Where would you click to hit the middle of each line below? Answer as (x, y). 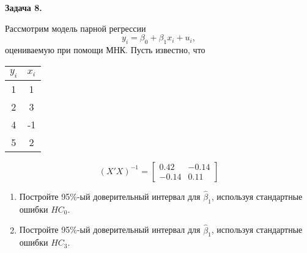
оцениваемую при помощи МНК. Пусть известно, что (105, 49)
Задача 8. (24, 7)
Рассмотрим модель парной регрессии (76, 28)
